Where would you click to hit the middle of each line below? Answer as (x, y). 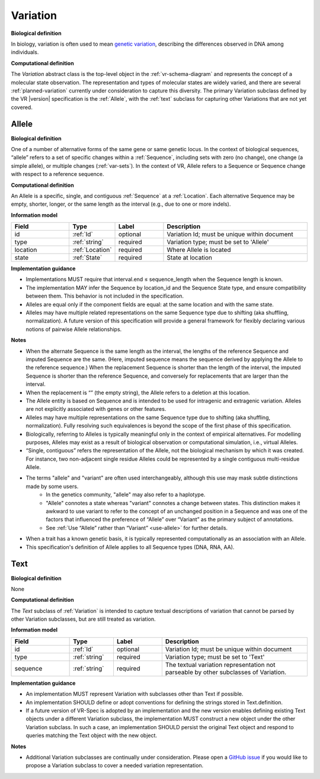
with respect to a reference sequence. (57, 174)
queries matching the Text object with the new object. (91, 736)
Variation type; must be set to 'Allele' (218, 242)
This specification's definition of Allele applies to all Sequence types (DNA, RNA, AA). (130, 547)
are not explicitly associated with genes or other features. (96, 409)
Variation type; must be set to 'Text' (215, 657)
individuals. (25, 52)
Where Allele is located (199, 250)
